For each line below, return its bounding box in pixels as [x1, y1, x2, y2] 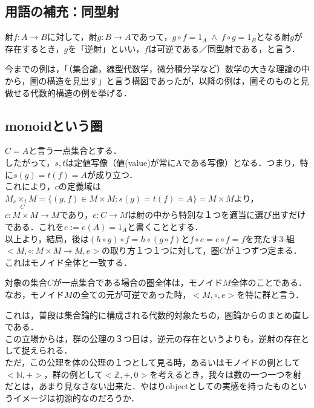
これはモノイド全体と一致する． [5, 255, 132, 268]
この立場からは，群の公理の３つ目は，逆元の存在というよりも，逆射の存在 [5, 332, 301, 344]
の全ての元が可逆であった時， [72, 288, 191, 300]
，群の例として [44, 367, 103, 380]
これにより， [5, 180, 55, 192]
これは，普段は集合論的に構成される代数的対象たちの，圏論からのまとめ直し [5, 308, 310, 321]
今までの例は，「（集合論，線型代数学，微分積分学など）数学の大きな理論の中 [5, 62, 310, 75]
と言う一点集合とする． [28, 144, 122, 157]
